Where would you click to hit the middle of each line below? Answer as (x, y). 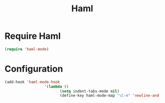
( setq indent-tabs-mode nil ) (89, 91)
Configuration (34, 69)
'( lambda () (56, 86)
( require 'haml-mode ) (27, 49)
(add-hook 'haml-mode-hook (32, 82)
